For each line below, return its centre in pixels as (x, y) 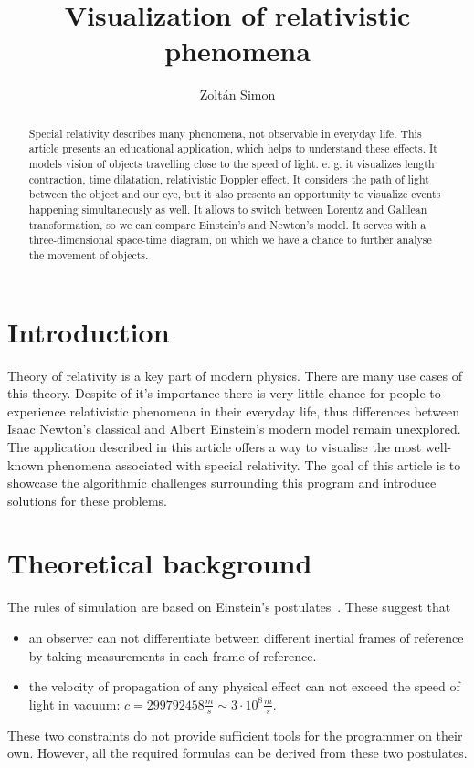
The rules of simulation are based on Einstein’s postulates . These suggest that (229, 607)
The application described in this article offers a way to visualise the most (215, 446)
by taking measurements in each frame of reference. (173, 655)
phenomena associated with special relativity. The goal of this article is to (254, 464)
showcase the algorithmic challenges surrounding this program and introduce (222, 483)
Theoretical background (160, 563)
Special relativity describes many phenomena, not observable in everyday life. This (225, 133)
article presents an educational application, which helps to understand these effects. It (233, 148)
